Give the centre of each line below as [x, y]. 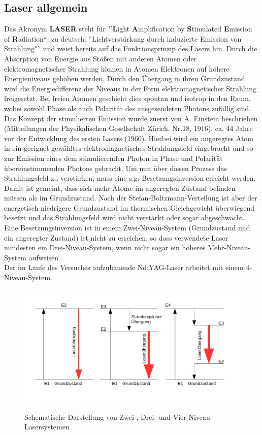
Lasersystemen [47, 427]
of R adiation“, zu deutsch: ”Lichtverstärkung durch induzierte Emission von [123, 38]
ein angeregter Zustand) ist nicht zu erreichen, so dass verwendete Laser [116, 237]
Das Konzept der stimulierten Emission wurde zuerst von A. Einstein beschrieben [131, 118]
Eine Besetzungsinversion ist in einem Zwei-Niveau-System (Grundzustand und [127, 228]
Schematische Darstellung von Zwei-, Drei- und [97, 416]
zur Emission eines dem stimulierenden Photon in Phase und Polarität [113, 158]
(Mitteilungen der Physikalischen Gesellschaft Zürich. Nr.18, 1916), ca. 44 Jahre [128, 128]
